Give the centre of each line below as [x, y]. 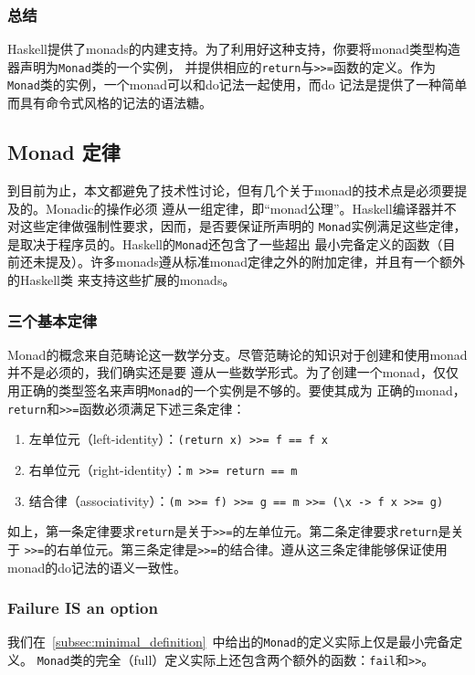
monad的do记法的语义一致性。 [97, 567]
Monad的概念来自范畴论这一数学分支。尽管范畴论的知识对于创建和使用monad [237, 354]
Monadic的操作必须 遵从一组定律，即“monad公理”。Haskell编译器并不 [251, 208]
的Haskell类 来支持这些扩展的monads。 [121, 280]
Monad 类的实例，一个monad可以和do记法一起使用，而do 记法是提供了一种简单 [237, 84]
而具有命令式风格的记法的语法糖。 [110, 103]
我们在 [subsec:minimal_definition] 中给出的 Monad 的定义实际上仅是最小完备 [229, 642]
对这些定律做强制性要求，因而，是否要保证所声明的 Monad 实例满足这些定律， [237, 226]
